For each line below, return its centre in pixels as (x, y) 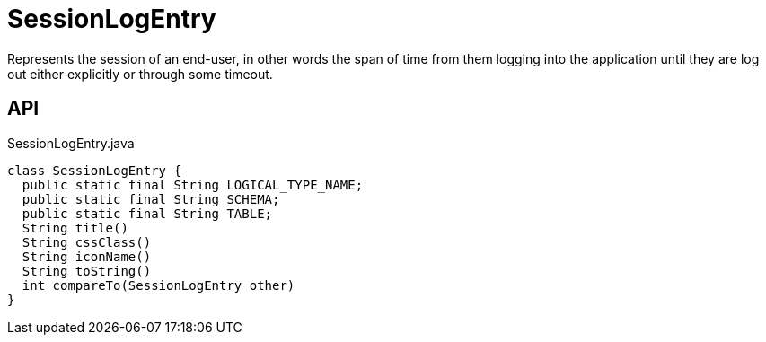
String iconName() (87, 256)
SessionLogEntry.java (71, 143)
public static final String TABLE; (147, 213)
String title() (75, 228)
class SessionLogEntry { (94, 170)
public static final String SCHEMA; (151, 199)
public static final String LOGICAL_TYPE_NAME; (193, 184)
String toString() (87, 271)
